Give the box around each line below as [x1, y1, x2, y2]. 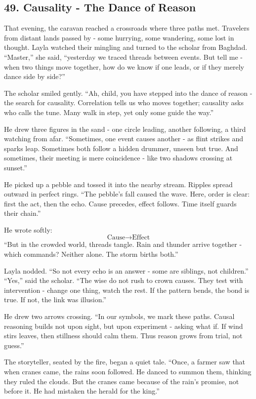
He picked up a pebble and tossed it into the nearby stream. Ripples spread [4, 179, 233, 189]
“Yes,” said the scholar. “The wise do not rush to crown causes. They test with [4, 275, 243, 285]
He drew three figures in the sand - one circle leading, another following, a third [4, 123, 246, 134]
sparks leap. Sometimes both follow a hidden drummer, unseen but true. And [4, 143, 238, 153]
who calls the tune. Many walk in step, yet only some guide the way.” [4, 107, 214, 117]
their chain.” [4, 208, 41, 218]
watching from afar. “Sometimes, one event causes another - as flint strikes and [4, 133, 243, 144]
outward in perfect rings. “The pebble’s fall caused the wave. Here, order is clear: [4, 189, 250, 199]
